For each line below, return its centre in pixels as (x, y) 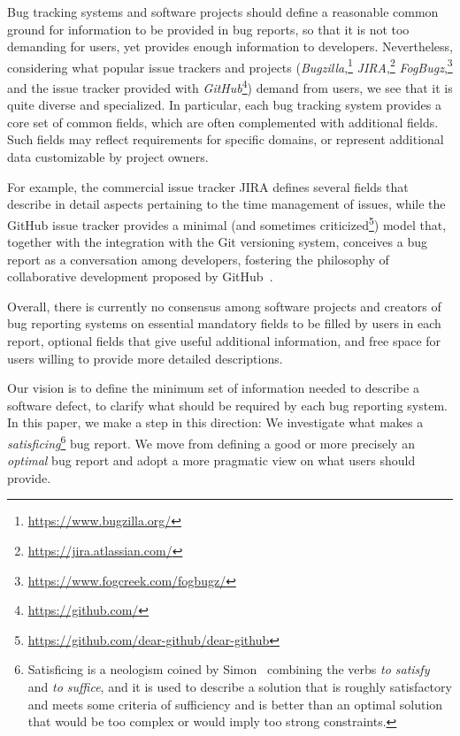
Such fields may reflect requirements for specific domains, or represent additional (226, 139)
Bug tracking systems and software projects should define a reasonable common (223, 11)
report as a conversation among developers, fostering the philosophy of (198, 259)
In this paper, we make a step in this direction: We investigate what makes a (215, 422)
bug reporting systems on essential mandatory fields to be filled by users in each (224, 323)
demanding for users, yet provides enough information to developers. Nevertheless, (230, 46)
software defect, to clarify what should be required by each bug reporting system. (227, 405)
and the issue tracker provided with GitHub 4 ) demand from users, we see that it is (230, 86)
